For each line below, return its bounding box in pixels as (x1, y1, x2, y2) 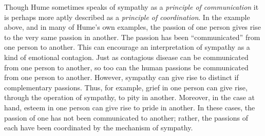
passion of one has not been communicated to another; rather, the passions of (4, 112, 249, 123)
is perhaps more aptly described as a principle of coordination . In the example (4, 11, 250, 22)
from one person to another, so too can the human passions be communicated (4, 62, 249, 72)
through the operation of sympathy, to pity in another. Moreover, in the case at (4, 92, 255, 103)
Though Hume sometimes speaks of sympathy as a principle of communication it (4, 2, 259, 12)
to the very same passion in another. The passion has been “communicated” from (4, 31, 260, 42)
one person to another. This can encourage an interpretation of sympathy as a (4, 42, 250, 52)
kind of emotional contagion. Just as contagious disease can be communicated (4, 51, 249, 62)
